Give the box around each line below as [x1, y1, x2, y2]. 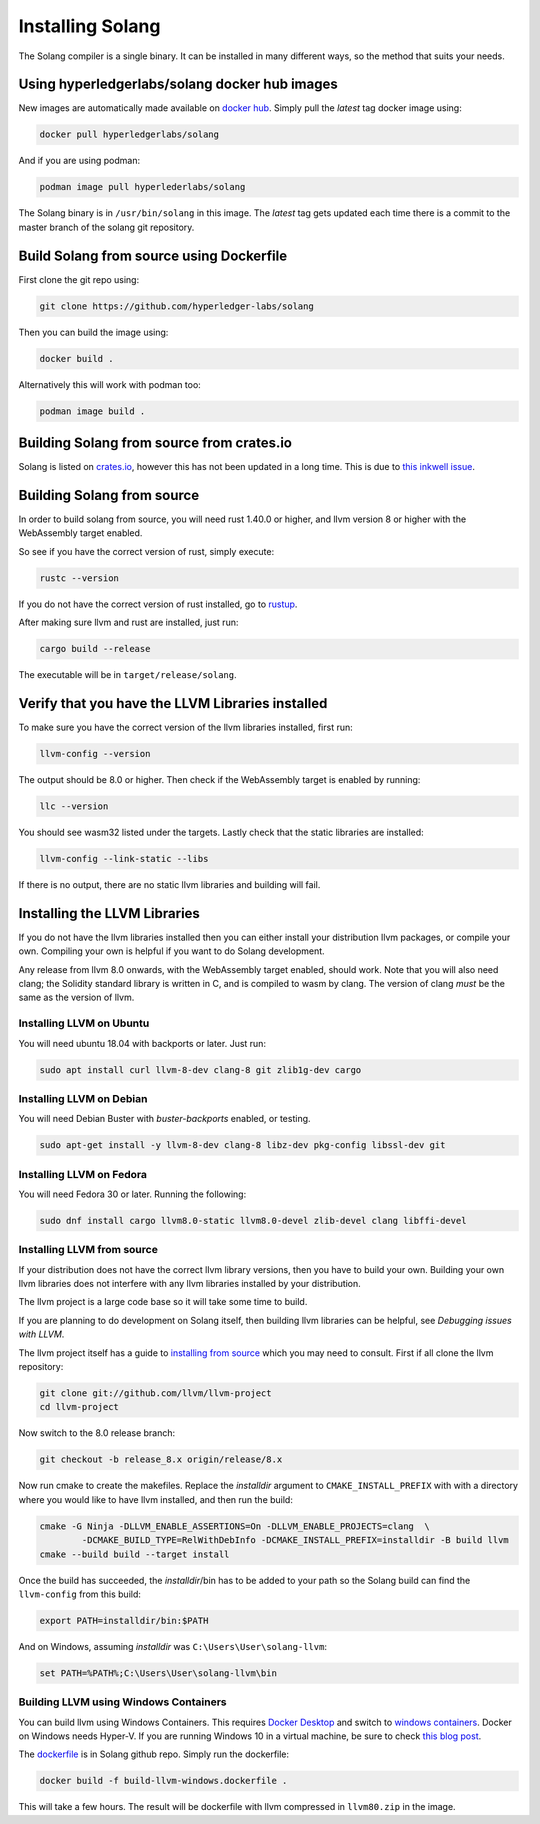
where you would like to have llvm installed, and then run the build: [18, 1493, 294, 1505]
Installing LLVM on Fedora [18, 1167, 148, 1181]
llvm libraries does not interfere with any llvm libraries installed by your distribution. [18, 1278, 362, 1290]
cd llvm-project [39, 1401, 120, 1413]
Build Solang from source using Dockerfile [18, 247, 288, 264]
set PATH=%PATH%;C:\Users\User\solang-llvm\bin [39, 1667, 277, 1679]
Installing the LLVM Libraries [18, 905, 200, 922]
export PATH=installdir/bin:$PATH [39, 1615, 209, 1626]
